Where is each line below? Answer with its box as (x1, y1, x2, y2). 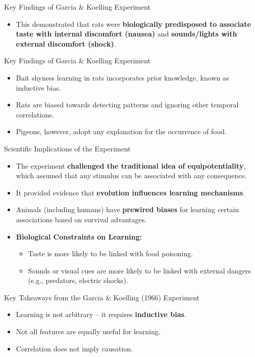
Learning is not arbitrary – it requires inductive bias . (16, 309, 186, 320)
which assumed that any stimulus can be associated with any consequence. (16, 170, 247, 181)
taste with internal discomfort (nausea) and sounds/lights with (16, 28, 237, 39)
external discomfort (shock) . (16, 38, 116, 49)
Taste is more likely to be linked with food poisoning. (28, 248, 193, 259)
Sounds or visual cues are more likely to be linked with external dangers (28, 265, 251, 275)
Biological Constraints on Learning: (16, 231, 142, 242)
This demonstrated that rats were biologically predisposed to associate (16, 18, 251, 29)
